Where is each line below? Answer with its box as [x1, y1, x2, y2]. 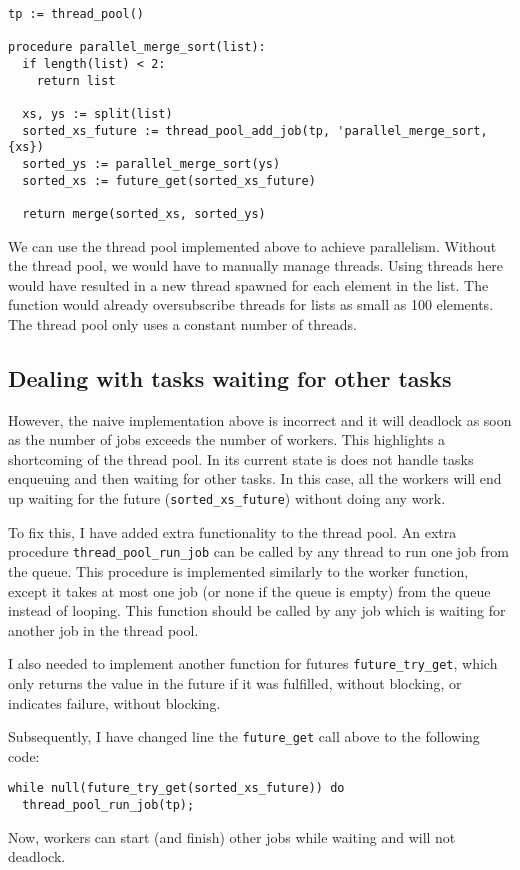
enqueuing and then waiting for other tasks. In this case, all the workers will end [8, 468, 502, 489]
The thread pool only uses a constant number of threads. [8, 313, 357, 334]
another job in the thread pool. [8, 619, 199, 640]
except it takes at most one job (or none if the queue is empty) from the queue [8, 580, 491, 601]
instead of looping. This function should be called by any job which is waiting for [8, 600, 506, 621]
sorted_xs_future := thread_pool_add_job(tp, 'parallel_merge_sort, [22, 123, 488, 138]
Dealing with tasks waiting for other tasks [8, 362, 452, 393]
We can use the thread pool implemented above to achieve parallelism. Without [8, 235, 497, 256]
